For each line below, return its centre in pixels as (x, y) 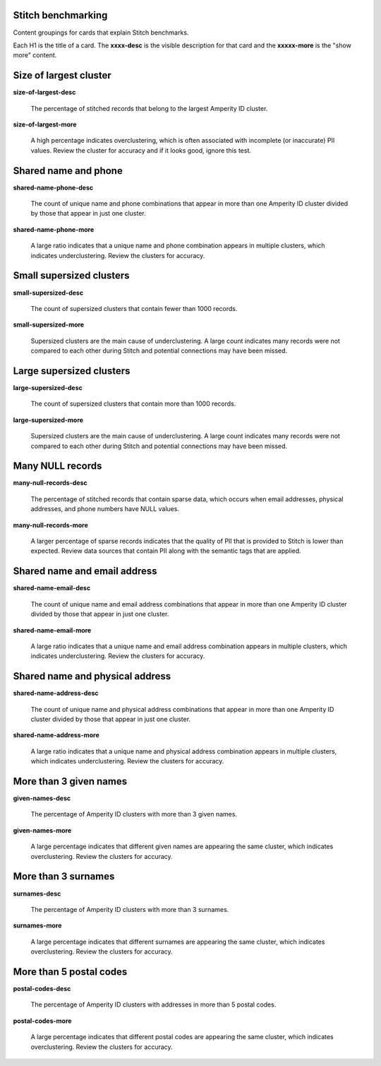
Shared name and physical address (92, 676)
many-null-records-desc (50, 483)
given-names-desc (42, 798)
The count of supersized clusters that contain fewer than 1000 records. (134, 308)
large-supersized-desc (48, 388)
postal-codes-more (42, 1021)
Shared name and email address (85, 572)
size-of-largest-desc (44, 93)
